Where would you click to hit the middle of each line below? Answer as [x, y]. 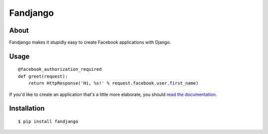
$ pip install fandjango [48, 122]
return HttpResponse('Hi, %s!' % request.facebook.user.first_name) [113, 83]
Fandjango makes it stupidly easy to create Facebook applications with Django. [90, 43]
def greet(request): [43, 76]
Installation [27, 109]
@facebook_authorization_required [60, 69]
